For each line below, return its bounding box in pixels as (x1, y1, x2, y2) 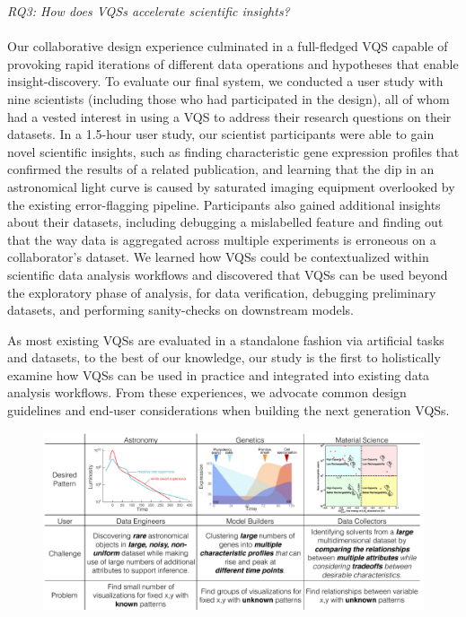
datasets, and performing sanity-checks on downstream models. (7, 300, 354, 319)
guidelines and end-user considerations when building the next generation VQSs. (7, 401, 450, 420)
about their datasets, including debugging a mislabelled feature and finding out (7, 213, 444, 231)
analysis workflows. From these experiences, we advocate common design (7, 383, 407, 402)
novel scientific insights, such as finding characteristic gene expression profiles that (7, 142, 460, 161)
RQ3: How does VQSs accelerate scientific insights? (7, 2, 290, 20)
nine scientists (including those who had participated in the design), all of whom (7, 89, 450, 108)
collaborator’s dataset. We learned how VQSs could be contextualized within (7, 248, 429, 266)
